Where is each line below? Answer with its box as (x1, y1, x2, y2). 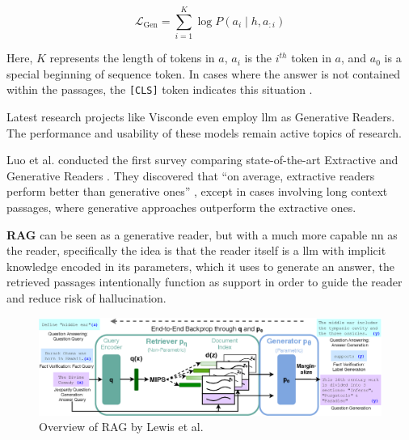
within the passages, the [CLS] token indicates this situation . (6, 81, 313, 98)
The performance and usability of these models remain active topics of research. (6, 124, 402, 141)
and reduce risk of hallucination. (6, 289, 167, 306)
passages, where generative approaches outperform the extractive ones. (6, 198, 356, 215)
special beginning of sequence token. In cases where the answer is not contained (6, 65, 400, 82)
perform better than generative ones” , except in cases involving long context (6, 183, 388, 200)
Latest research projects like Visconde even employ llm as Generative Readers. (6, 108, 395, 125)
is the (244, 49, 272, 66)
